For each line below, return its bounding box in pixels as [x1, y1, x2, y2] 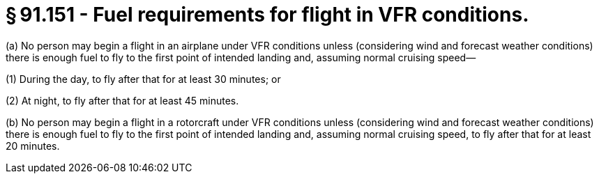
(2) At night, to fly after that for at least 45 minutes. [6, 94, 239, 107]
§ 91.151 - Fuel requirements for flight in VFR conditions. [6, 3, 529, 26]
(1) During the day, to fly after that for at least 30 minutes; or [6, 72, 281, 85]
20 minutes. [6, 139, 60, 152]
